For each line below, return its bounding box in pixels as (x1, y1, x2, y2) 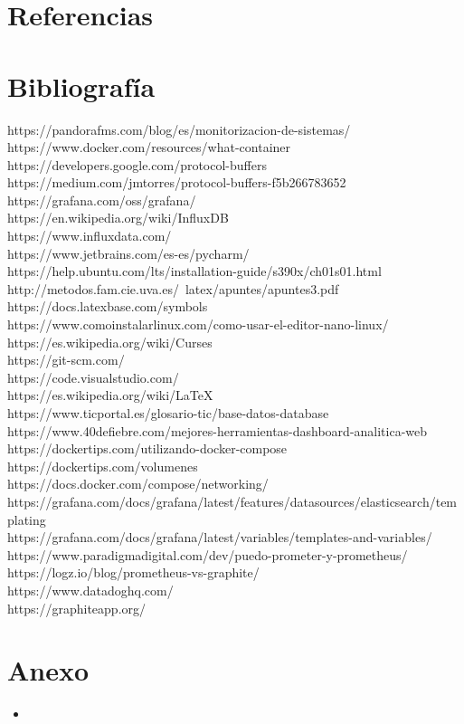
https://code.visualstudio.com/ (7, 367, 179, 386)
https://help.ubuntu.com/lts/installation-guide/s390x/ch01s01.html (7, 262, 382, 281)
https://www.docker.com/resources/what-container (7, 138, 291, 157)
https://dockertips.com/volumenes (7, 456, 198, 475)
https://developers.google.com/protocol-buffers (7, 155, 267, 174)
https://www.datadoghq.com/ (7, 580, 174, 599)
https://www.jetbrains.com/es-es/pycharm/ (7, 243, 250, 262)
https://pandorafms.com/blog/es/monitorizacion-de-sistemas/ (7, 119, 351, 138)
